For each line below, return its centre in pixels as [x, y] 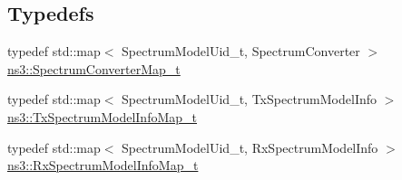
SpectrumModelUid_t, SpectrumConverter [241, 51]
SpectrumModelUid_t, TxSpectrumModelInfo [250, 99]
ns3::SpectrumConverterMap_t [94, 68]
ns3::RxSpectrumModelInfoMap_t [103, 165]
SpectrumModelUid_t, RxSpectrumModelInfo [250, 147]
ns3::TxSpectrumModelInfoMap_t [103, 116]
